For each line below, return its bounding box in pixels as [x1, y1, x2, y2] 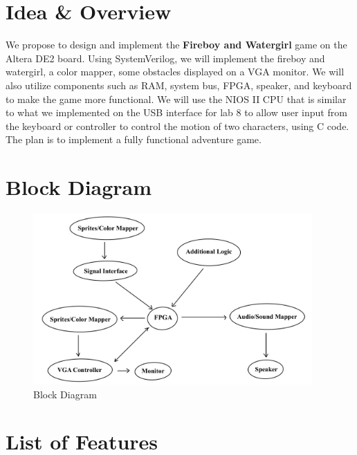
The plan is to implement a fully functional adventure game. [6, 132, 262, 147]
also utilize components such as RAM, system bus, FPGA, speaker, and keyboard [6, 77, 352, 92]
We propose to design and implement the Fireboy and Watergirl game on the [6, 37, 347, 52]
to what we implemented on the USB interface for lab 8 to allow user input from [6, 105, 347, 120]
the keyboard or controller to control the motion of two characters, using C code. [6, 118, 349, 133]
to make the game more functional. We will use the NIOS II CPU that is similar [6, 91, 347, 106]
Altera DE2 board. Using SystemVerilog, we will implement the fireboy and [6, 50, 325, 65]
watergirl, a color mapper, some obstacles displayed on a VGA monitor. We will [6, 64, 345, 79]
